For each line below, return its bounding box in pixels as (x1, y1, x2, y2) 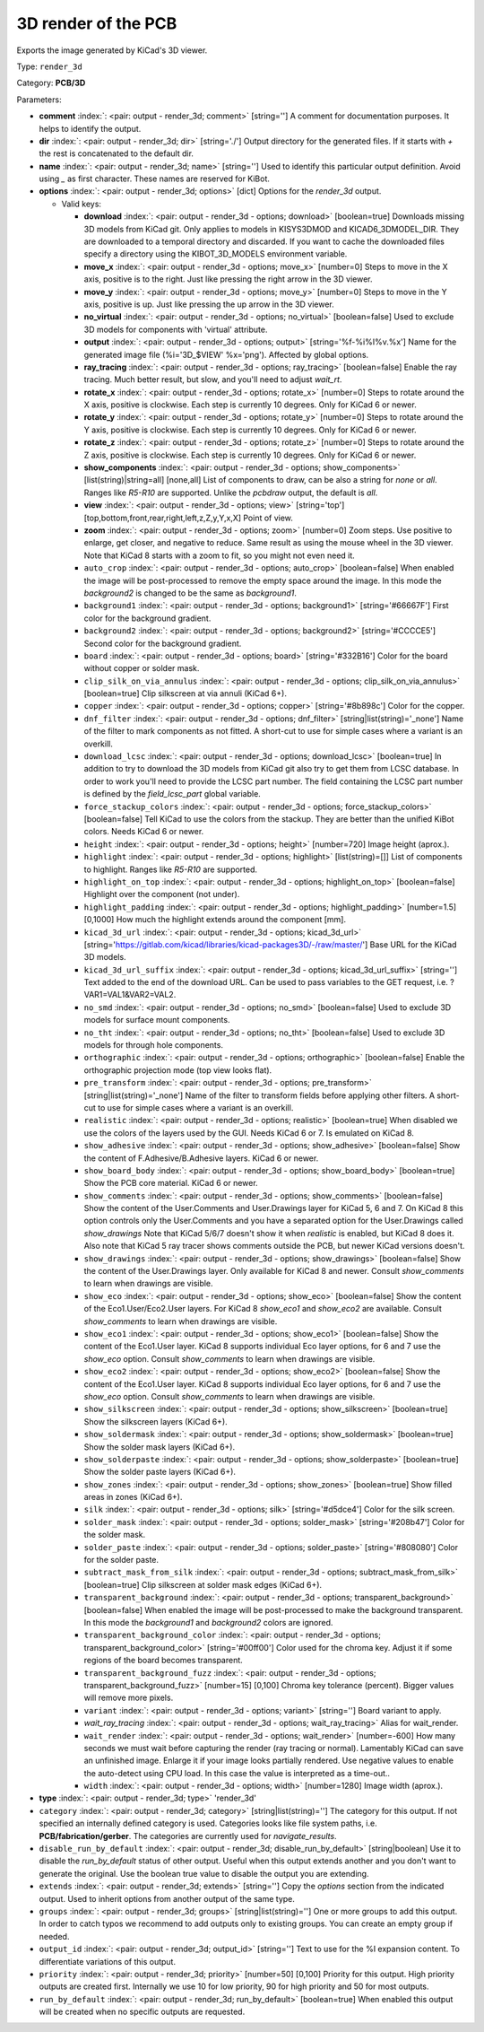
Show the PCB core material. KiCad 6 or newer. (83, 1178, 259, 1189)
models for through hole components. (83, 1040, 224, 1051)
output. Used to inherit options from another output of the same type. (39, 1893, 296, 1904)
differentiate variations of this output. (39, 1956, 177, 1967)
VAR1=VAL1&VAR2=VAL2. (83, 990, 177, 1000)
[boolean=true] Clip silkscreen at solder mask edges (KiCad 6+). (83, 1579, 323, 1590)
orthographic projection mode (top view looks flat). (83, 1064, 272, 1076)
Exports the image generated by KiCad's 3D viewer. (16, 45, 208, 56)
